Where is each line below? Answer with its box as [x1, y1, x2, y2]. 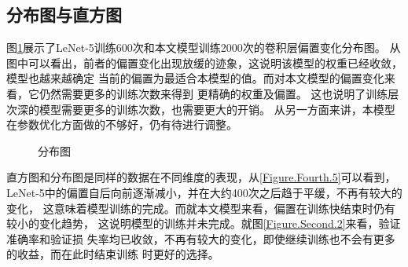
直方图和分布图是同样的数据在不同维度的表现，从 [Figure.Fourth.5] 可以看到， [6, 169, 396, 185]
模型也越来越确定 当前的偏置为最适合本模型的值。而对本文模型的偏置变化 [6, 70, 384, 86]
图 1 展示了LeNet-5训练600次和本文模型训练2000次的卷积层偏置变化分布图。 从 [6, 39, 401, 56]
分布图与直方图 [6, 2, 122, 27]
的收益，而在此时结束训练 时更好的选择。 [6, 246, 219, 262]
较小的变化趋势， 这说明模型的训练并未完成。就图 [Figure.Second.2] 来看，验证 [6, 215, 401, 232]
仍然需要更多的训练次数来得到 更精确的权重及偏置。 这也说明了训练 [39, 85, 388, 101]
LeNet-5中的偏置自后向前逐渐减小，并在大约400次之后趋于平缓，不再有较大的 [6, 184, 402, 200]
